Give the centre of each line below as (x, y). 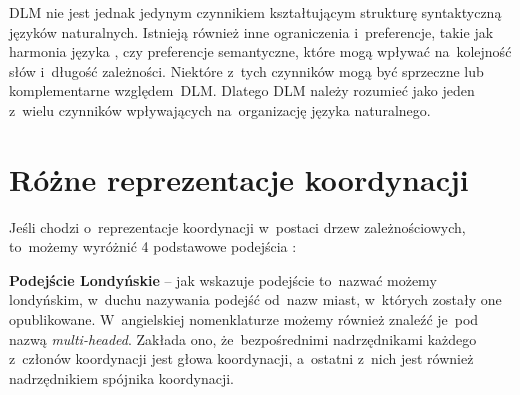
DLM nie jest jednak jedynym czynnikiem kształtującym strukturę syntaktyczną (255, 12)
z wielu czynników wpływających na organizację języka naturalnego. (220, 109)
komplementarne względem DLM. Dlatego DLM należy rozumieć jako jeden (242, 90)
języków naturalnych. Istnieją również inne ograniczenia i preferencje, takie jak (251, 31)
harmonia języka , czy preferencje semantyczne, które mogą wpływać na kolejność (260, 51)
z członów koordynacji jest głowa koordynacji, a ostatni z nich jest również (241, 358)
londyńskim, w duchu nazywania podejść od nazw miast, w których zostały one (255, 299)
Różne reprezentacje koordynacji (239, 178)
